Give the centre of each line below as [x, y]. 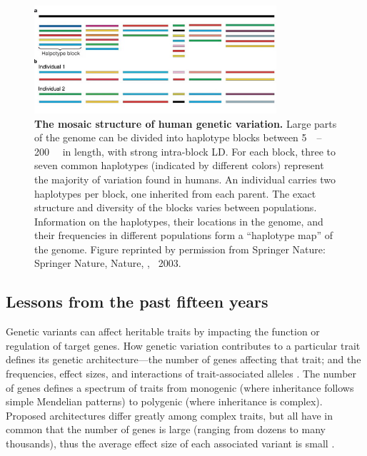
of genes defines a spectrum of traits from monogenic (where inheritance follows [180, 387]
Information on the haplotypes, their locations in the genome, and [179, 221]
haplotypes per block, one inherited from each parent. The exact [175, 193]
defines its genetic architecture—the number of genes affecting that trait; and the [183, 359]
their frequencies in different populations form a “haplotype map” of [184, 235]
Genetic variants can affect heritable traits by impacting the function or [163, 331]
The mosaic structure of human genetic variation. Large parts [186, 123]
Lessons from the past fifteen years [137, 302]
